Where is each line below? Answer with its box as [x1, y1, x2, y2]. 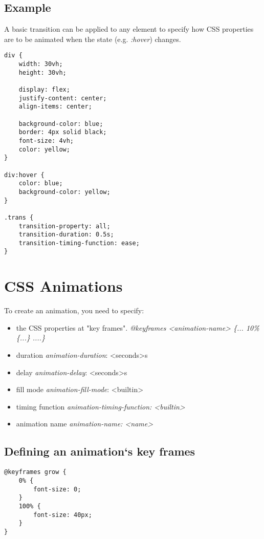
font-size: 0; [33, 485, 81, 493]
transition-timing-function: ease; [18, 239, 140, 247]
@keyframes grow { [4, 468, 67, 476]
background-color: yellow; [18, 188, 111, 196]
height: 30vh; [18, 69, 67, 76]
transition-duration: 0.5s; [18, 231, 114, 239]
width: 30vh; [18, 60, 63, 68]
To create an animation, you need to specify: [4, 305, 144, 316]
